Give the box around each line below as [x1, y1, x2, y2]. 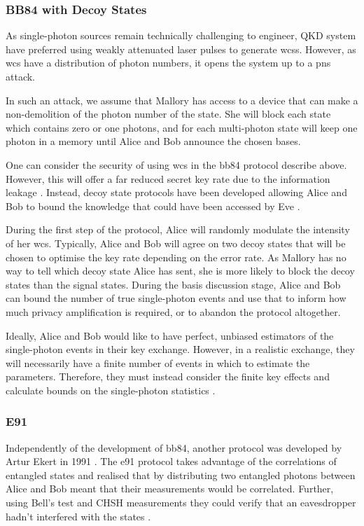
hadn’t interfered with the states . [6, 508, 151, 523]
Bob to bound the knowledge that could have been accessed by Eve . [6, 198, 300, 213]
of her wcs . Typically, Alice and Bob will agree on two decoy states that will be [6, 235, 346, 250]
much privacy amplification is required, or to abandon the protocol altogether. [6, 304, 341, 319]
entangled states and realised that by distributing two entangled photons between [6, 467, 356, 482]
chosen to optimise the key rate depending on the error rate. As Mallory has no [6, 249, 346, 264]
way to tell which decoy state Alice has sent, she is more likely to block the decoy [6, 263, 355, 278]
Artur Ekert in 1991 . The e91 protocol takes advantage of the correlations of [6, 454, 337, 469]
